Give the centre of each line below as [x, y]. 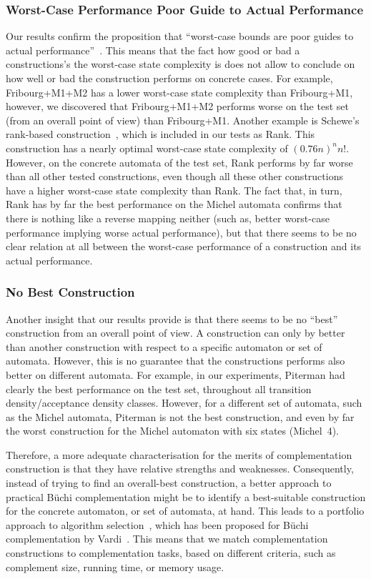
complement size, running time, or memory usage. [115, 566]
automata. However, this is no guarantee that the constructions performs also [175, 361]
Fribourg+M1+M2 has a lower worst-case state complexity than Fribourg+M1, [179, 92]
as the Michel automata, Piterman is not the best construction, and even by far [180, 416]
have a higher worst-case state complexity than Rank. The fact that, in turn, [174, 190]
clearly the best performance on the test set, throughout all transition [159, 389]
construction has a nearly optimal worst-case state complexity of [147, 148]
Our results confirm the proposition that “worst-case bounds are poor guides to [180, 36]
